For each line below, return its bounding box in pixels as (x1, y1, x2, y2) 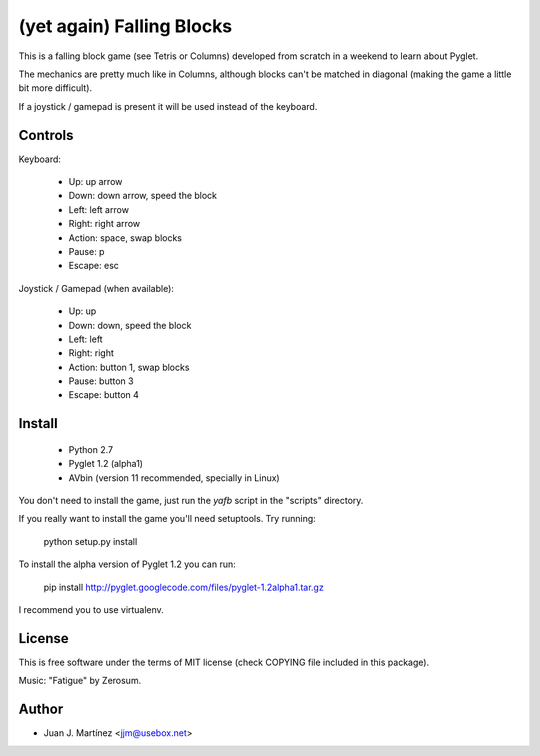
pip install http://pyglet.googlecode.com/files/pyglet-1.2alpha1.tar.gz (43, 581, 324, 593)
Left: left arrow (68, 203, 130, 215)
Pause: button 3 (68, 375, 134, 387)
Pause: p (68, 245, 105, 257)
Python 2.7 (68, 443, 114, 455)
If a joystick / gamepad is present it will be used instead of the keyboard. (18, 100, 318, 112)
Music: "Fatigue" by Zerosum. (18, 675, 142, 687)
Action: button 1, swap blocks (68, 361, 190, 373)
